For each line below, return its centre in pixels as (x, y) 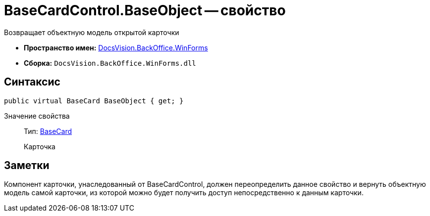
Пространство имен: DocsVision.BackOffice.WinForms (116, 47)
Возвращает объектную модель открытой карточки (92, 32)
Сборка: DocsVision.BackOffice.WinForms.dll (110, 63)
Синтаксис (32, 82)
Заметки (27, 166)
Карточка (40, 146)
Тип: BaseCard (48, 131)
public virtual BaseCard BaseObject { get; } (94, 101)
